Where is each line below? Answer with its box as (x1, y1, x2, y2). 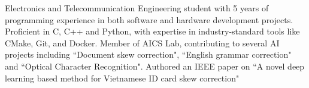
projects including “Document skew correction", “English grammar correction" (5, 48, 292, 61)
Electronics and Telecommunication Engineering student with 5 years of (5, 2, 269, 14)
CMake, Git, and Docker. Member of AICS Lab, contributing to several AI (5, 36, 280, 49)
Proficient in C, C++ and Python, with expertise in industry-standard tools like (5, 25, 300, 37)
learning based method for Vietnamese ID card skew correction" (5, 71, 240, 84)
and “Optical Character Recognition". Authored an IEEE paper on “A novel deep (5, 59, 305, 72)
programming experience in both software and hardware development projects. (5, 13, 293, 26)
